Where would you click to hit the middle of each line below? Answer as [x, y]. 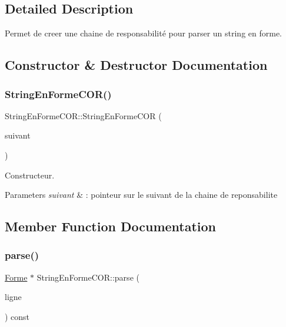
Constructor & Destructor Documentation [136, 65]
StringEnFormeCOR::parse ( [88, 277]
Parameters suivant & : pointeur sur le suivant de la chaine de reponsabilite [141, 195]
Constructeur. [30, 175]
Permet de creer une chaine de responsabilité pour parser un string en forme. [144, 33]
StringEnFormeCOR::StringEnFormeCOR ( [83, 115]
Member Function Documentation [111, 226]
